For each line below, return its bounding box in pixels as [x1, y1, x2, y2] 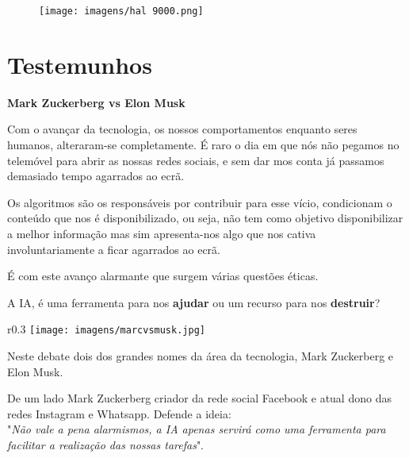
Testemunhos [7, 48, 152, 80]
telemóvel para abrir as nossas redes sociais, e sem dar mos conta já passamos [7, 152, 384, 168]
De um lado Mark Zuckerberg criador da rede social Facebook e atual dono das [7, 390, 392, 406]
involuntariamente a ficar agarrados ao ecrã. [7, 241, 220, 257]
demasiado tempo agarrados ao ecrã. [7, 167, 185, 184]
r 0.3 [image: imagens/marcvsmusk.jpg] [7, 321, 205, 337]
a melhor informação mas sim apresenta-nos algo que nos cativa [7, 225, 316, 241]
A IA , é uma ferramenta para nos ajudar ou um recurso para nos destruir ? [7, 294, 380, 310]
